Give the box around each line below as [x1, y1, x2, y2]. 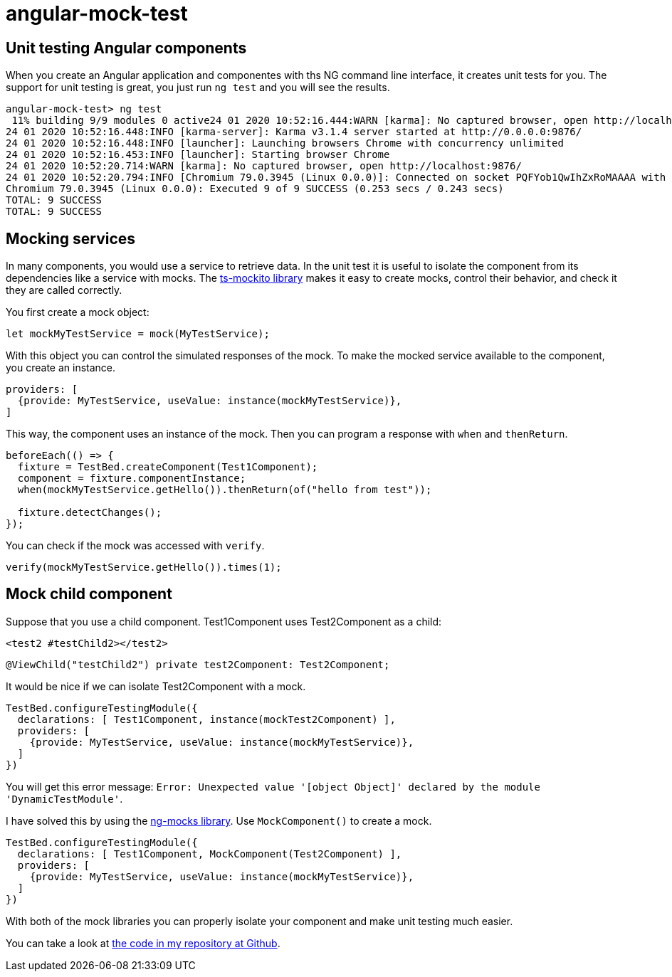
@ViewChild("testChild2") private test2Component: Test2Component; [6, 658, 390, 670]
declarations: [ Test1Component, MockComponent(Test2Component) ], [17, 847, 402, 860]
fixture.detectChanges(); [17, 507, 162, 519]
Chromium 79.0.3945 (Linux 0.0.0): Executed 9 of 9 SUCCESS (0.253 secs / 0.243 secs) [6, 183, 504, 195]
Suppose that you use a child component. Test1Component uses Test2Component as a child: [6, 615, 442, 628]
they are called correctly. [6, 284, 122, 297]
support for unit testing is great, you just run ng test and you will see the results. [6, 81, 390, 94]
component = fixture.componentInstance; [17, 472, 246, 485]
